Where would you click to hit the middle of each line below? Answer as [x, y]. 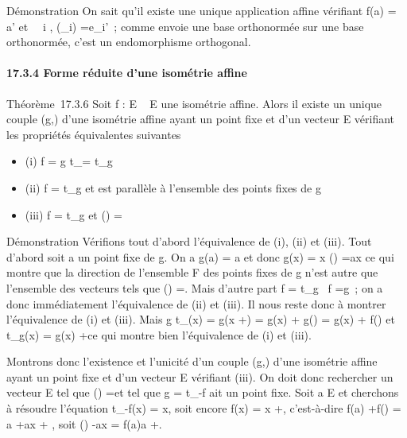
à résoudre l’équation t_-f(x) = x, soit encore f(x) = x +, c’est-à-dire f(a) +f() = [204, 408]
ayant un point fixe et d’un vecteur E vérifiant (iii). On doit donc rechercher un [200, 376]
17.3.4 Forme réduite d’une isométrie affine [127, 73]
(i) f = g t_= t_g [69, 161]
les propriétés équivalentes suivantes [94, 134]
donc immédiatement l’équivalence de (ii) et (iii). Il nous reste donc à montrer [196, 303]
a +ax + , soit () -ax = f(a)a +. [84, 423]
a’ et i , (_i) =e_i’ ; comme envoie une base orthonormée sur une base [185, 26]
